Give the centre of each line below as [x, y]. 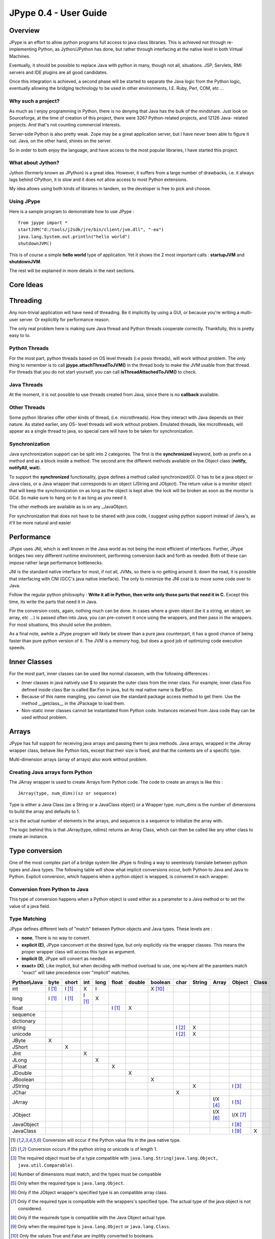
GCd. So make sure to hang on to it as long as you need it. [69, 498]
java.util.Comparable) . [46, 1165]
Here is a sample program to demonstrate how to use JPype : [72, 211]
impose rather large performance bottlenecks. [56, 563]
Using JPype [25, 202]
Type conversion [36, 851]
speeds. [17, 648]
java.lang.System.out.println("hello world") [74, 236]
